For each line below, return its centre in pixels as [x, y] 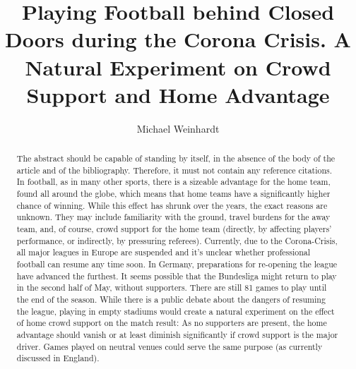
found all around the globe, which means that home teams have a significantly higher [173, 194]
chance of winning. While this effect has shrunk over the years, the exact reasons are [172, 205]
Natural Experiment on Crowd [178, 67]
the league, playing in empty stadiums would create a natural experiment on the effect [176, 311]
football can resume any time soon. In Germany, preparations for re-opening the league [177, 264]
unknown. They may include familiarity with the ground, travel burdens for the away [173, 217]
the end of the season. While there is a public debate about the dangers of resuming [171, 299]
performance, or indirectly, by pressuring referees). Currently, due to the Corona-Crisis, [177, 240]
